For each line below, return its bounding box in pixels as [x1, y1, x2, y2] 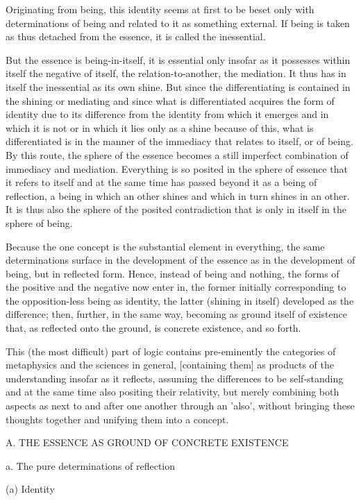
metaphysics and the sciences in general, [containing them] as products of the [6, 357, 335, 372]
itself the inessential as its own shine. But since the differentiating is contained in [6, 79, 351, 94]
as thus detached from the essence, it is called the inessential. [6, 29, 266, 44]
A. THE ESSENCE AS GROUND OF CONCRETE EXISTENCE [6, 435, 289, 450]
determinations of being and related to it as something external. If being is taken [6, 15, 350, 30]
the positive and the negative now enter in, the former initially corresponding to [6, 280, 346, 294]
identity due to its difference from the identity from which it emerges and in [6, 107, 329, 121]
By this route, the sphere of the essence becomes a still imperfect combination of [6, 147, 349, 162]
